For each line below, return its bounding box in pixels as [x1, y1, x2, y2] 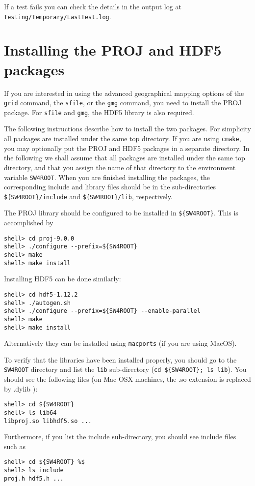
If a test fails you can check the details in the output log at [4, 1, 181, 11]
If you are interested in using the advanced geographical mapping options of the [4, 88, 244, 98]
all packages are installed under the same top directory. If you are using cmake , [4, 133, 241, 144]
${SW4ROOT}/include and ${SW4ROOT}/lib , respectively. [4, 191, 173, 201]
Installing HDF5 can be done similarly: [4, 273, 121, 284]
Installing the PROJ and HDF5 [4, 40, 222, 60]
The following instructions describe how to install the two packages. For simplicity [4, 123, 251, 134]
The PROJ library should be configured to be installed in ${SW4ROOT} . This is [4, 208, 238, 218]
